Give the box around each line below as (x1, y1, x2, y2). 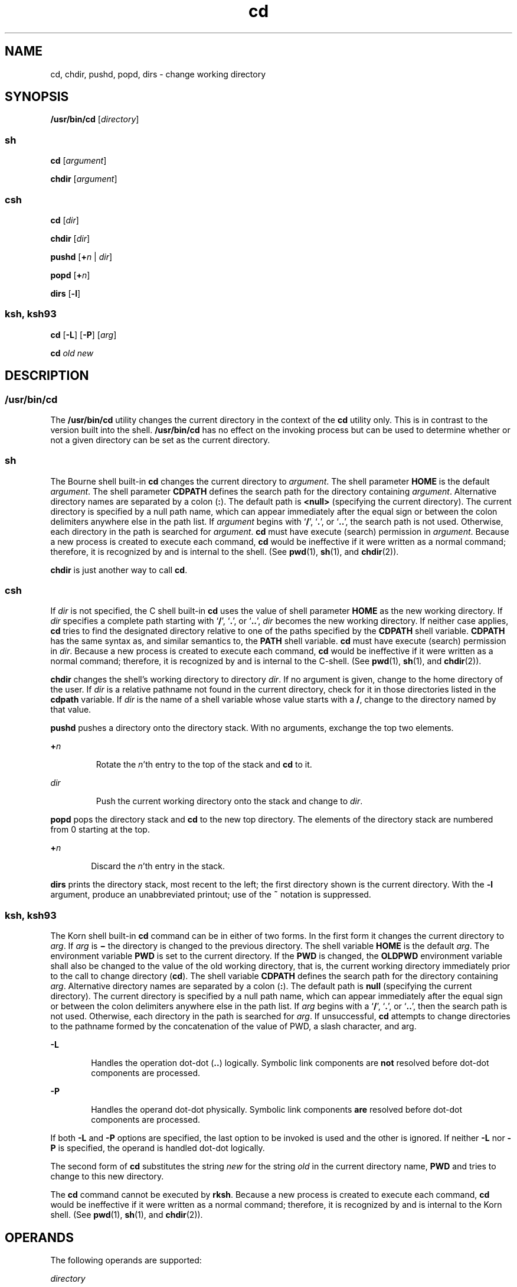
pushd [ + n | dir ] (50, 251, 113, 262)
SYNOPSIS (5, 89, 69, 105)
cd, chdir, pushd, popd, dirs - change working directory (50, 69, 266, 79)
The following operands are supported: (50, 1255, 202, 1265)
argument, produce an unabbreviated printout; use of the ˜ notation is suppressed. (50, 889, 371, 900)
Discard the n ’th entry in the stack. (91, 861, 225, 872)
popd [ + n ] (50, 269, 90, 280)
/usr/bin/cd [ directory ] (50, 114, 139, 125)
